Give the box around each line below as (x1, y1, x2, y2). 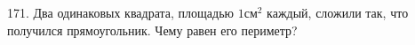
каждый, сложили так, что (267, 4, 409, 21)
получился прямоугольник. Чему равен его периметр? (7, 20, 298, 39)
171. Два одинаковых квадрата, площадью (7, 4, 235, 21)
